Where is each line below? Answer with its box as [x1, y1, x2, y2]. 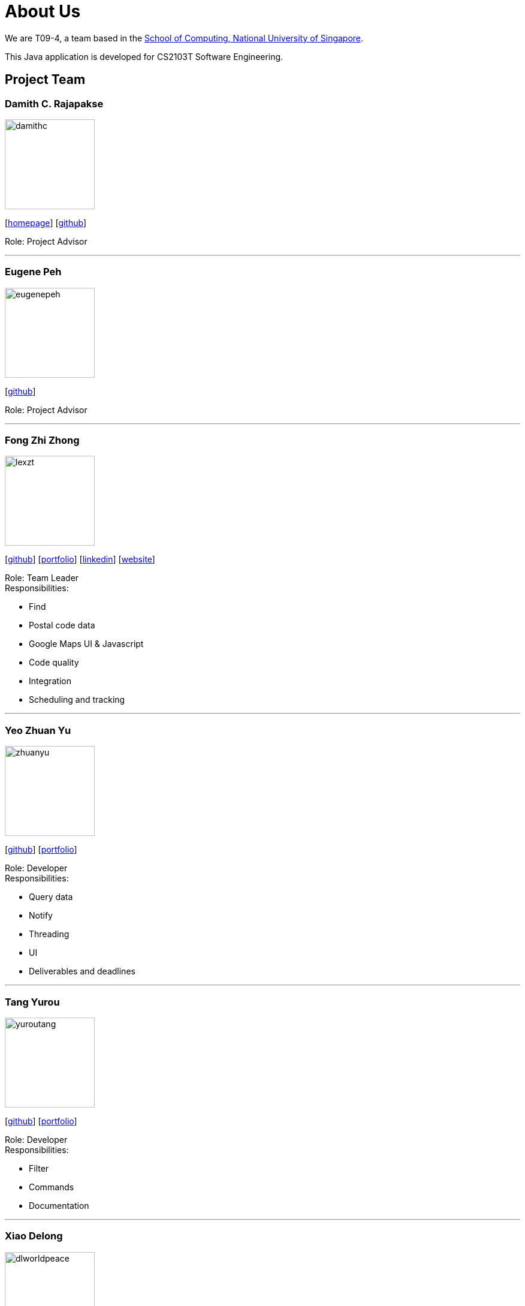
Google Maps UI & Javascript [29, 639, 144, 649]
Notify [29, 910, 53, 921]
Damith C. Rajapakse [5, 97, 104, 110]
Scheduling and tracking [29, 694, 125, 705]
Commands [29, 1181, 74, 1192]
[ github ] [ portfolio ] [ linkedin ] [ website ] [5, 554, 155, 565]
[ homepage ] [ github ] [5, 217, 87, 228]
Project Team [5, 72, 86, 88]
